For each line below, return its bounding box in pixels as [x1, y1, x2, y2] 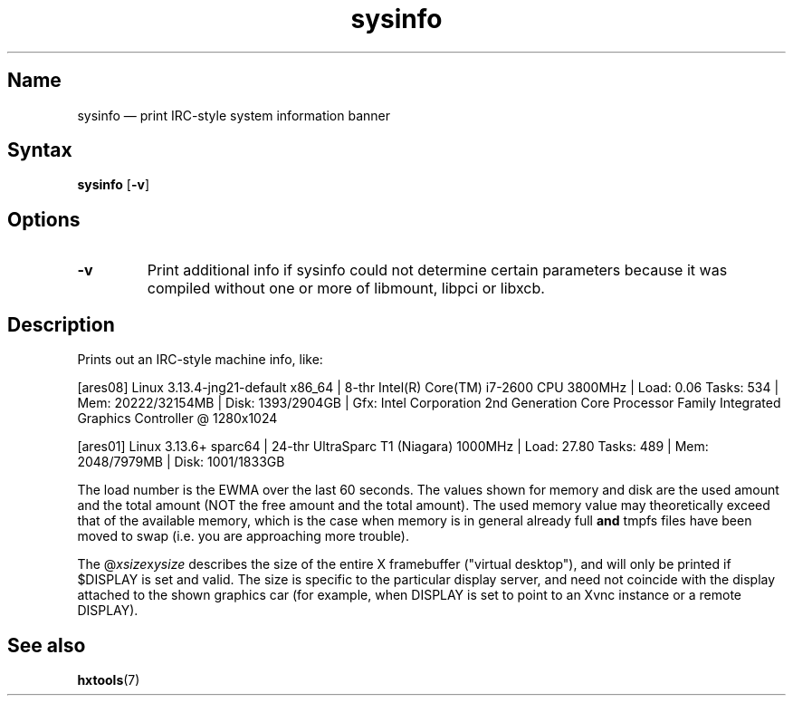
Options [7, 207, 81, 231]
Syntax [7, 139, 72, 162]
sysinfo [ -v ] [77, 177, 149, 193]
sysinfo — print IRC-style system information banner [77, 107, 391, 123]
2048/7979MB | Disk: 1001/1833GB [77, 454, 285, 470]
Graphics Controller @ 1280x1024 [77, 410, 278, 427]
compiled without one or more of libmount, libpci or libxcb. [147, 279, 545, 298]
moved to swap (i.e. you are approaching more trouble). [77, 528, 409, 544]
